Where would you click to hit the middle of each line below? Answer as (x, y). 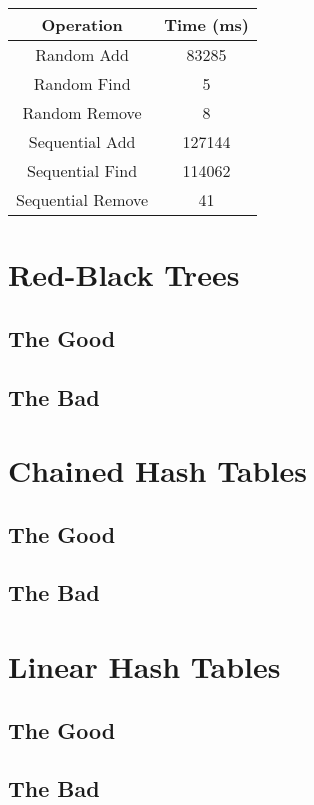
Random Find (82, 83)
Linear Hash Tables (144, 666)
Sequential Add (82, 141)
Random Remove (82, 112)
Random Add (82, 54)
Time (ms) (206, 24)
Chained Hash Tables (157, 470)
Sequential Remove (82, 199)
